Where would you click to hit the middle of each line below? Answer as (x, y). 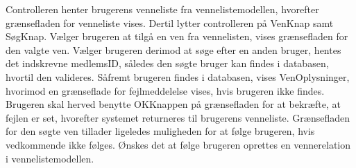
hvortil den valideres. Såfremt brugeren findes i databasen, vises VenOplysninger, (178, 76)
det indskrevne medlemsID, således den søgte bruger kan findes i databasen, (167, 63)
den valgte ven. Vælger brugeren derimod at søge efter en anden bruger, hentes (173, 49)
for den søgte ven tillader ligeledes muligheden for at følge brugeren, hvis (160, 131)
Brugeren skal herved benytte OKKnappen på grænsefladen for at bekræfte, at (173, 104)
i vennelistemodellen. (50, 158)
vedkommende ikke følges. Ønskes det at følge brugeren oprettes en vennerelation (178, 144)
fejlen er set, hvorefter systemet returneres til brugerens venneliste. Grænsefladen (178, 117)
